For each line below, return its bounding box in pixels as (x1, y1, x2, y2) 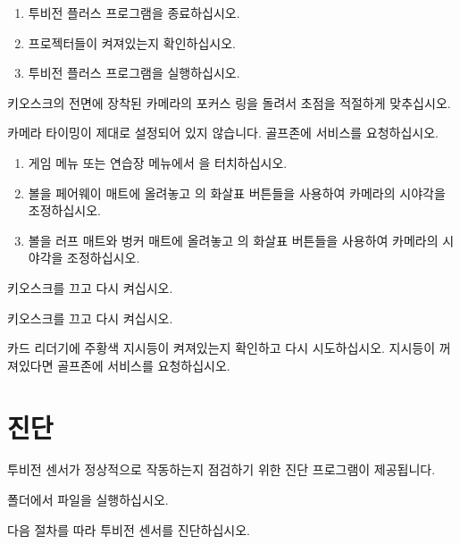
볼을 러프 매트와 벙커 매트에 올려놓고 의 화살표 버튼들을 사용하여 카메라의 (28, 230, 439, 249)
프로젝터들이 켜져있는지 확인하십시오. (28, 33, 236, 52)
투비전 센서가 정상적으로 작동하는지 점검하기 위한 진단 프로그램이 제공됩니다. (7, 460, 436, 479)
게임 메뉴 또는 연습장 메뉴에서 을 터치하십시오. (28, 153, 288, 172)
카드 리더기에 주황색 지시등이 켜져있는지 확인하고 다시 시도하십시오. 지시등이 (7, 339, 436, 357)
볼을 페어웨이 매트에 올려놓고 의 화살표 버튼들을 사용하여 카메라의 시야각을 (28, 183, 446, 202)
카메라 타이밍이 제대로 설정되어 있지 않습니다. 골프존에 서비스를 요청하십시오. (7, 123, 439, 142)
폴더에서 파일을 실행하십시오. (7, 490, 169, 509)
